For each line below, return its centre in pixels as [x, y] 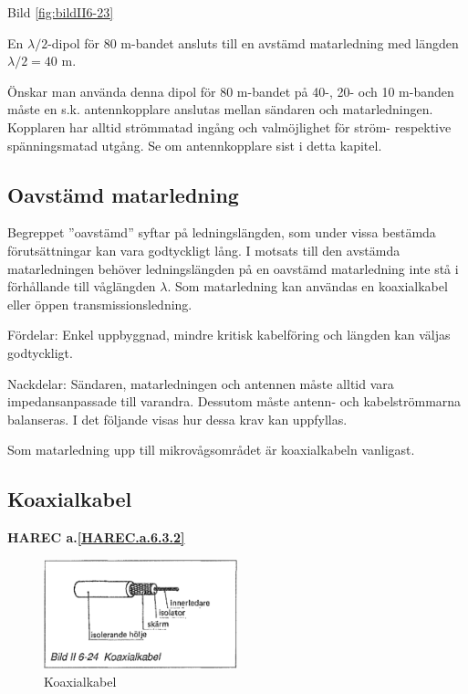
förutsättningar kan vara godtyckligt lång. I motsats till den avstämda [204, 250]
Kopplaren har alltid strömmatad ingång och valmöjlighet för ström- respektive [229, 126]
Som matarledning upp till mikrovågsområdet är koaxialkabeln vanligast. [211, 450]
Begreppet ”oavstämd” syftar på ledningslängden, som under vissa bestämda [222, 232]
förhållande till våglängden [82, 286]
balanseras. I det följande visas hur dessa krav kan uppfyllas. [177, 419]
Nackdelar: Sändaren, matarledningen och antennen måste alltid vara [201, 383]
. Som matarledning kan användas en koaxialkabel [307, 286]
